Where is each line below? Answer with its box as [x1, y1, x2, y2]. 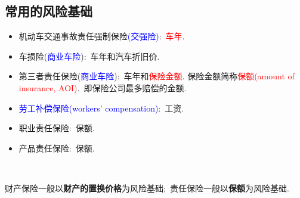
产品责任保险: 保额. [18, 141, 95, 154]
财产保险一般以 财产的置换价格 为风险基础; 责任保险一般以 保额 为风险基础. [5, 181, 289, 194]
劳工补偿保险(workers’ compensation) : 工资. [18, 101, 184, 114]
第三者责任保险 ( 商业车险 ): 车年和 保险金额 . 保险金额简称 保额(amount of [18, 70, 295, 82]
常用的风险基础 [5, 2, 92, 20]
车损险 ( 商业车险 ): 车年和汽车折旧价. [18, 49, 160, 62]
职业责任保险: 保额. [18, 122, 95, 134]
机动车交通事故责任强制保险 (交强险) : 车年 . [18, 30, 185, 42]
